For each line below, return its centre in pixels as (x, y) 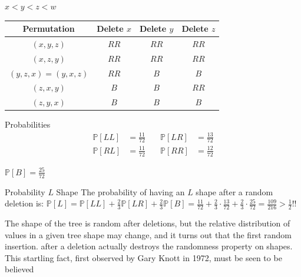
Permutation (49, 29)
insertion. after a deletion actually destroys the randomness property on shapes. (149, 246)
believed (19, 269)
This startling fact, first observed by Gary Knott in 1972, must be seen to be (143, 257)
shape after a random (234, 191)
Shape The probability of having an (120, 191)
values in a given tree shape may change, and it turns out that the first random (148, 234)
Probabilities (28, 124)
